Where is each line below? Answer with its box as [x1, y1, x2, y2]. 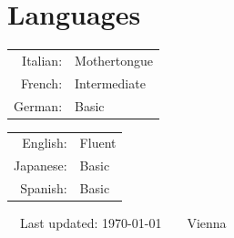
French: [21, 73, 63, 92]
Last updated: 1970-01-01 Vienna [19, 213, 227, 233]
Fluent [79, 133, 117, 152]
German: [14, 96, 63, 115]
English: [22, 133, 67, 152]
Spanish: [20, 179, 67, 198]
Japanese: [14, 156, 67, 175]
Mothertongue [75, 50, 154, 69]
